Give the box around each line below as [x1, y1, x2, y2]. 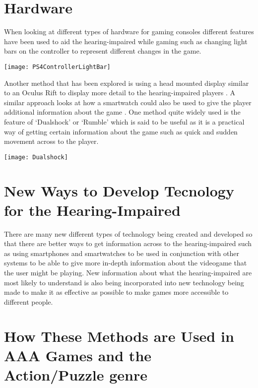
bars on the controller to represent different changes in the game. [4, 46, 201, 56]
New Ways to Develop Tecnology [4, 180, 234, 200]
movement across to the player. [4, 136, 99, 146]
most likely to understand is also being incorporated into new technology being [4, 277, 244, 287]
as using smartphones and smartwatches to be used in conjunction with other [4, 248, 239, 258]
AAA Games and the [4, 345, 152, 365]
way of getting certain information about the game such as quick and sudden [4, 126, 238, 136]
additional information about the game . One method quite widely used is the [4, 107, 241, 117]
